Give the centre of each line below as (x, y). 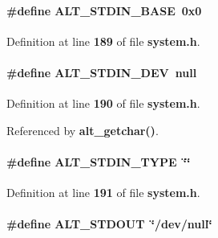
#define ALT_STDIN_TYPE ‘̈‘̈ (99, 161)
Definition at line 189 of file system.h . (103, 41)
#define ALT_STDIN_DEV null (102, 72)
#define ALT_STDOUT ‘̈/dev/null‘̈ (109, 224)
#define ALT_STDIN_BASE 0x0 (104, 10)
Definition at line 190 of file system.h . (103, 103)
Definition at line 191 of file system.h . (103, 193)
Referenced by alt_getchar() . (83, 130)
